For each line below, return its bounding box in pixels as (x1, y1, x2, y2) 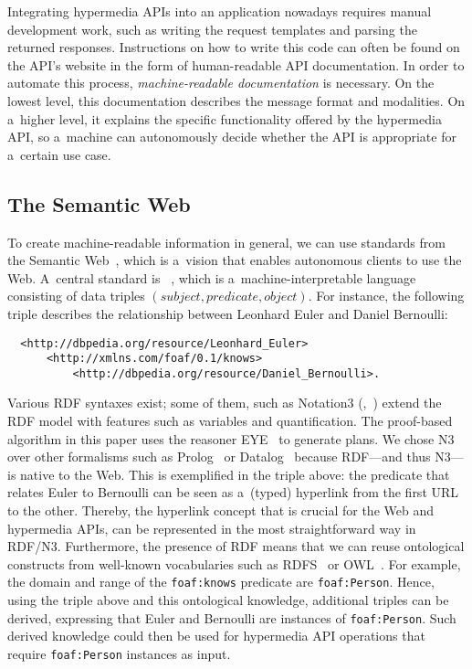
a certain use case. (7, 144, 111, 164)
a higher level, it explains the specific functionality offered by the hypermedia (7, 109, 442, 128)
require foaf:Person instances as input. (7, 643, 231, 663)
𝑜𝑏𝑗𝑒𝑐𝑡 (264, 291, 298, 304)
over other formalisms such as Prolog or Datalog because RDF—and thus (7, 447, 431, 466)
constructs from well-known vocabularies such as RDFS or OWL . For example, (7, 554, 461, 573)
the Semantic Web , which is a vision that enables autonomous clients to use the (7, 250, 462, 270)
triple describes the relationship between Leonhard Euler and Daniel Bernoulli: (7, 303, 448, 323)
